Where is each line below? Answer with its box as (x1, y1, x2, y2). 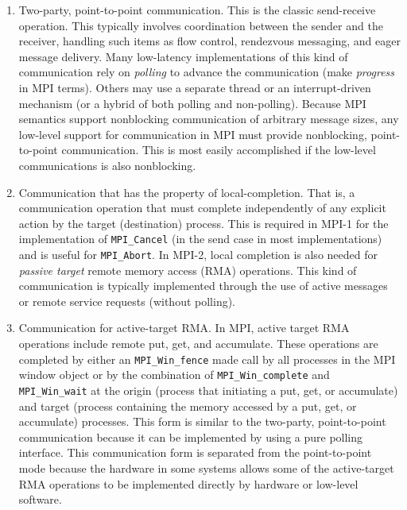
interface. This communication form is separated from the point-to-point (18, 444, 372, 461)
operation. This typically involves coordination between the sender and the (18, 17, 383, 33)
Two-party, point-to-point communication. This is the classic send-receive (18, 2, 376, 17)
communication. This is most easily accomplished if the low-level (61, 141, 376, 158)
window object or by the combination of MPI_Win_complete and (18, 366, 330, 383)
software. (18, 491, 62, 508)
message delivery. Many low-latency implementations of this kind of (18, 48, 348, 64)
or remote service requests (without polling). (18, 292, 236, 309)
